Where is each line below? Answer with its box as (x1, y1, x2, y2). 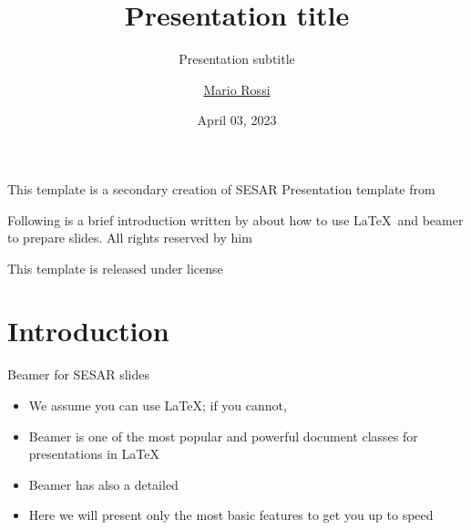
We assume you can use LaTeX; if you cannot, (28, 396, 287, 414)
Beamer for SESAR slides (7, 365, 149, 384)
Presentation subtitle (179, 49, 295, 68)
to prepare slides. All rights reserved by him (7, 228, 252, 247)
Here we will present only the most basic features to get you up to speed (28, 505, 434, 525)
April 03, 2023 (197, 110, 277, 130)
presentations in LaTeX (28, 444, 159, 463)
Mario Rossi (203, 79, 271, 99)
